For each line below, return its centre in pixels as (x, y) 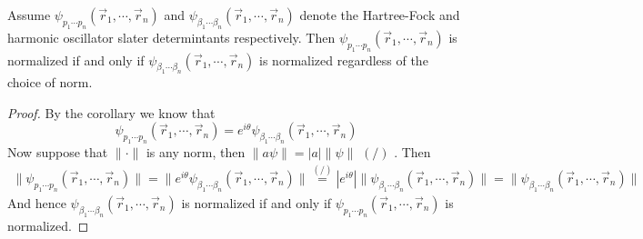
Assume (29, 15)
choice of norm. (50, 82)
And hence (37, 202)
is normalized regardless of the (344, 60)
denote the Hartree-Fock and (380, 15)
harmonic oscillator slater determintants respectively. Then (171, 37)
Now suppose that (58, 152)
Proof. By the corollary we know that (111, 112)
